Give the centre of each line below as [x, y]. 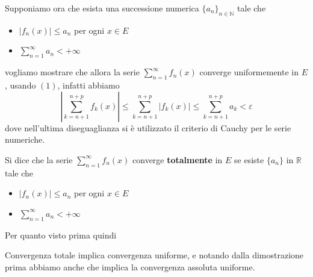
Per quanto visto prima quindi [61, 235]
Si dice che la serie [39, 159]
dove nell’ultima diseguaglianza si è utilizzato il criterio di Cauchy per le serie [148, 127]
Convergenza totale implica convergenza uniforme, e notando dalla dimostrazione [154, 255]
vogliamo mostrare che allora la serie [72, 72]
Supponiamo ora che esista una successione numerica [102, 8]
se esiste [249, 159]
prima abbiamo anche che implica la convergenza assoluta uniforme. [130, 266]
